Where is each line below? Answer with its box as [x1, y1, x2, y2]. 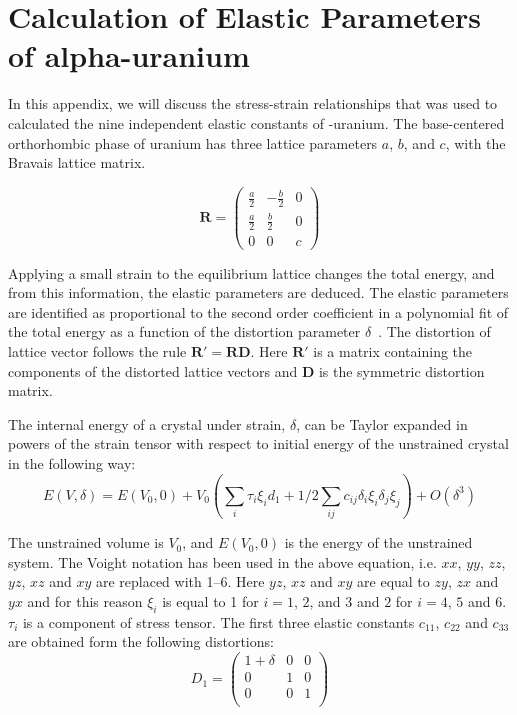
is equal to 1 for [162, 590, 259, 611]
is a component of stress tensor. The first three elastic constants [22, 611, 415, 632]
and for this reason [27, 590, 143, 611]
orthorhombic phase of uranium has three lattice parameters [8, 132, 378, 153]
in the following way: [8, 452, 136, 473]
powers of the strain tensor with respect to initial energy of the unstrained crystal [8, 433, 509, 454]
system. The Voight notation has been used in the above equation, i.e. [8, 551, 437, 572]
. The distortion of [378, 321, 491, 342]
